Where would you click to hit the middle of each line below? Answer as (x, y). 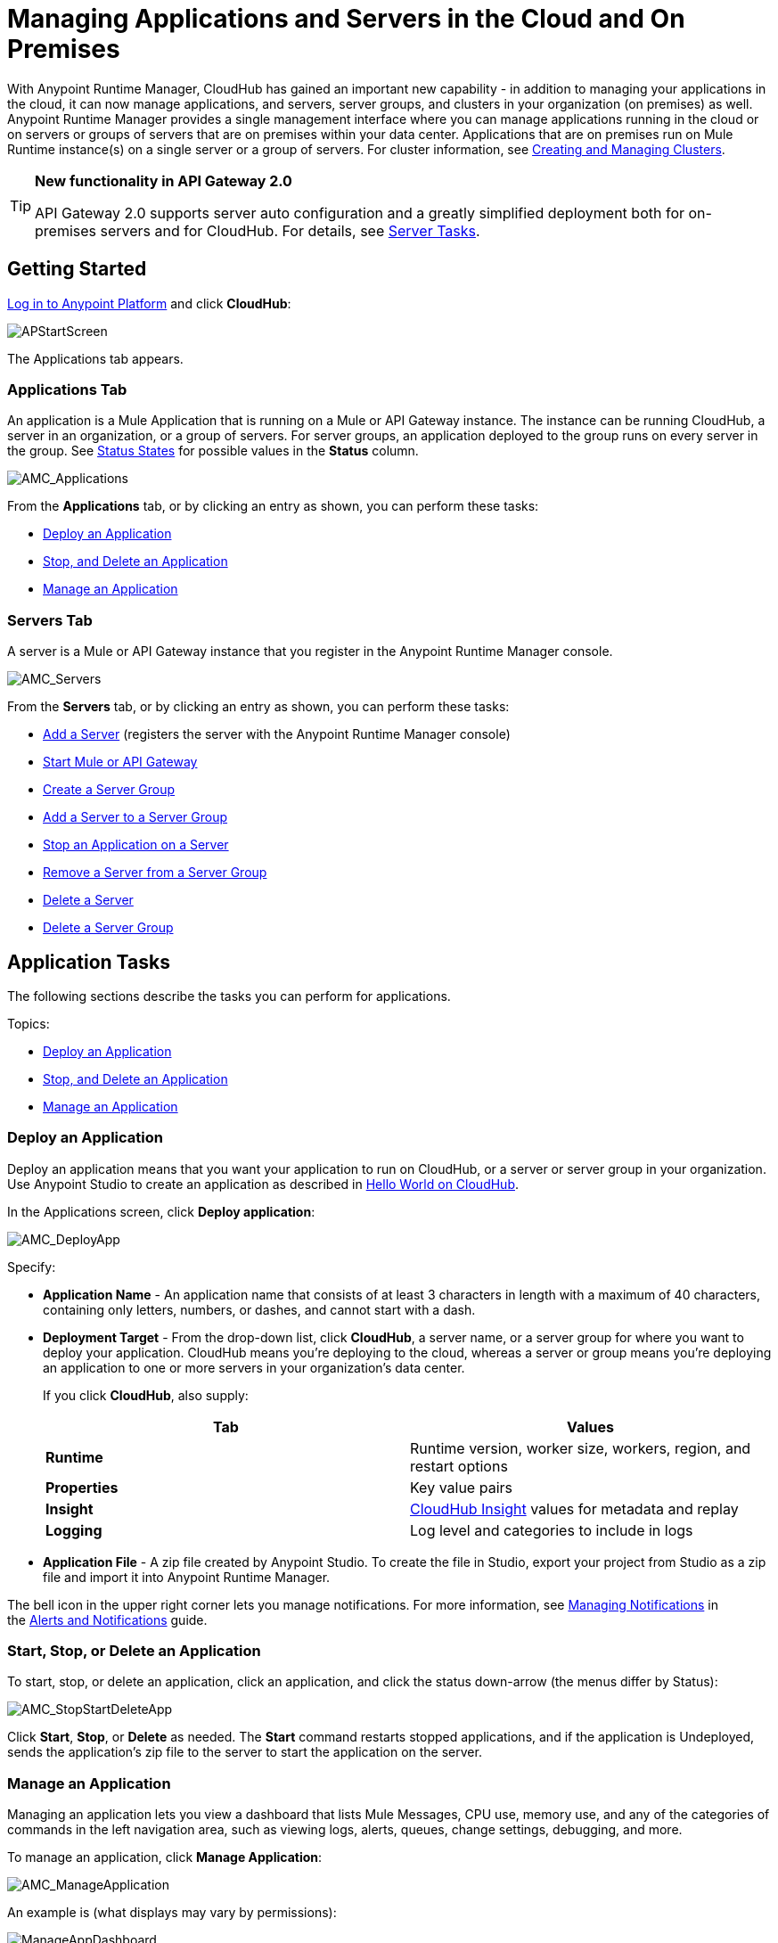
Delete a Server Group (108, 928)
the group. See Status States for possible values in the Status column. (213, 451)
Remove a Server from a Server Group (155, 873)
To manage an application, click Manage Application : (165, 1857)
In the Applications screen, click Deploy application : (161, 1211)
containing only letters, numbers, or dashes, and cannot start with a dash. (259, 1309)
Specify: (32, 1267)
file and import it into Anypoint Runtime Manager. (187, 1577)
